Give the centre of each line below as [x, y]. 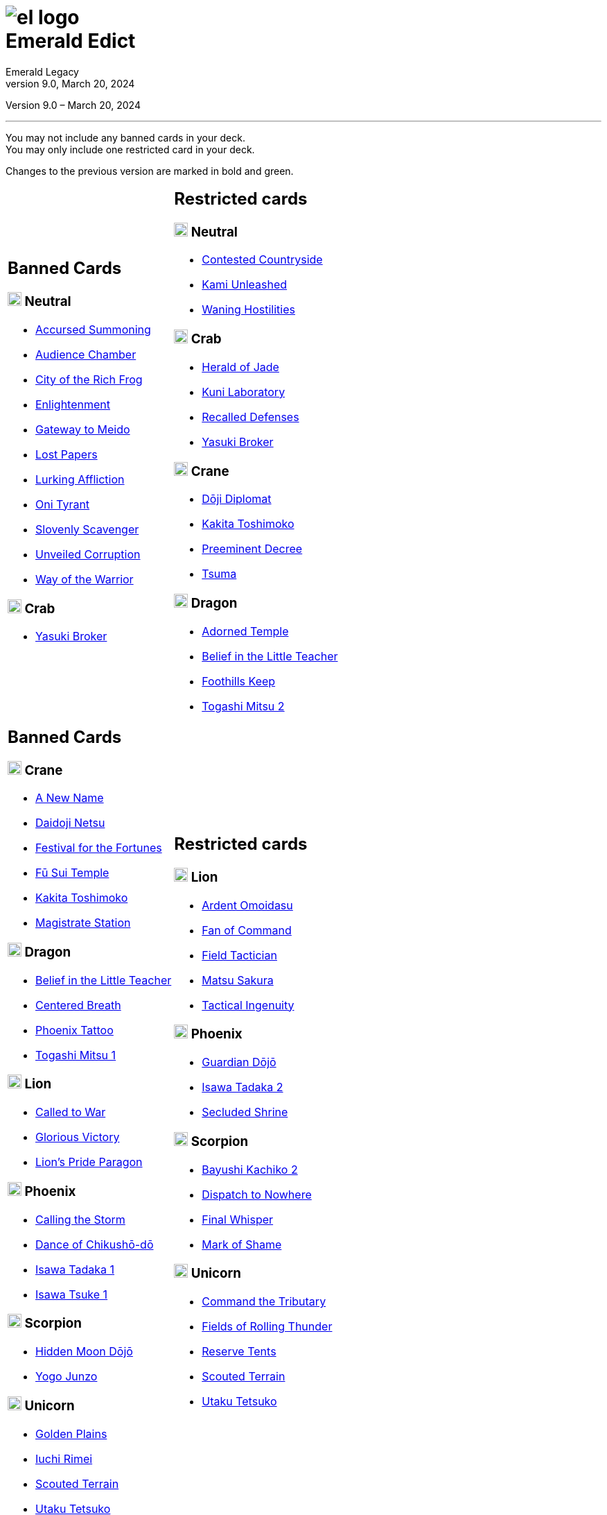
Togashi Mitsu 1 [76, 1055]
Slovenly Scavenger [87, 529]
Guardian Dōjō [239, 1062]
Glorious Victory [78, 1137]
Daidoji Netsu [70, 823]
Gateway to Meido [83, 429]
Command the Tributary [264, 1302]
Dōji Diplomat [237, 499]
